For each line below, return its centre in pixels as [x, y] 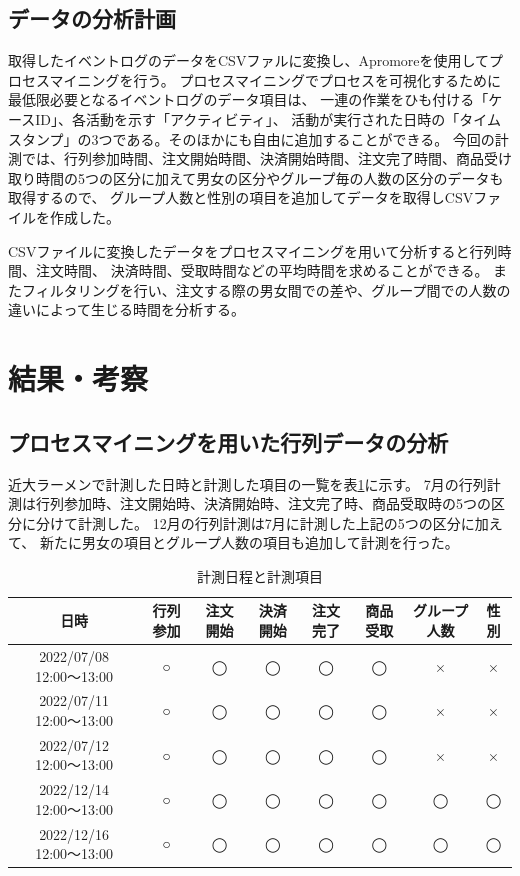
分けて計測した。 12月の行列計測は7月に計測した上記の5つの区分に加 [262, 522]
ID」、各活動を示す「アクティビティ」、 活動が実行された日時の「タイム [268, 118]
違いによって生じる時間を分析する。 [126, 309]
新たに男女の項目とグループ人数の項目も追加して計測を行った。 [249, 542]
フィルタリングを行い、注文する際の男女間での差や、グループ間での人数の [266, 289]
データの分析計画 [92, 18]
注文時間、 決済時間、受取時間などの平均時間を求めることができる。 [262, 270]
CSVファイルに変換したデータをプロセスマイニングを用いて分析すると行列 [253, 250]
